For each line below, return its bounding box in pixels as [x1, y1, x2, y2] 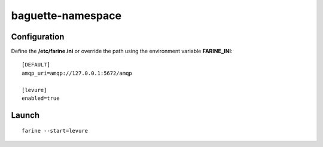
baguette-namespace [11, 9, 122, 22]
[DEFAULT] [22, 62, 50, 68]
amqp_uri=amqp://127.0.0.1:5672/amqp [22, 69, 133, 76]
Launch [11, 110, 40, 120]
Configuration [11, 32, 65, 42]
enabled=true [22, 95, 60, 102]
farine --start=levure [22, 127, 89, 134]
